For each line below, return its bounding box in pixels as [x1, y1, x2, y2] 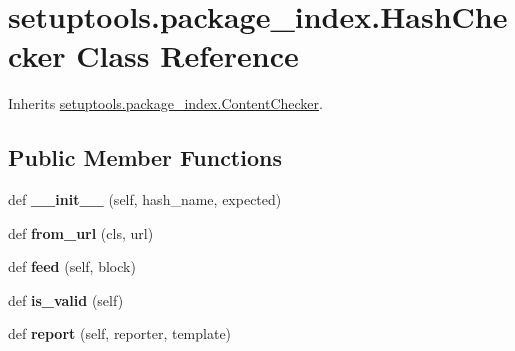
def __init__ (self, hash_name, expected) [8, 189, 282, 210]
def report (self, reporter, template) [8, 323, 232, 344]
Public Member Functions [8, 142, 282, 173]
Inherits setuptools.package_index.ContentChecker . [8, 93, 323, 114]
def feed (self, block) [8, 256, 136, 277]
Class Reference [76, 35, 299, 76]
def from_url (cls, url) [8, 222, 154, 243]
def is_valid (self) [8, 289, 124, 310]
